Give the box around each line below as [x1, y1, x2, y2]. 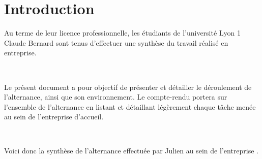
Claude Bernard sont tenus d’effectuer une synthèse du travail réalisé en [4, 37, 228, 48]
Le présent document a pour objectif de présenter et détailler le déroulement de [4, 81, 252, 92]
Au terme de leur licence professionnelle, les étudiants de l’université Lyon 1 [4, 27, 241, 38]
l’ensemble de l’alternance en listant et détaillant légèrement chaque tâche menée [4, 101, 256, 112]
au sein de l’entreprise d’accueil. [4, 111, 104, 122]
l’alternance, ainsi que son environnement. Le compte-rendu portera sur [4, 91, 227, 102]
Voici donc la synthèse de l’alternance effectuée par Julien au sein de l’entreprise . [4, 145, 258, 156]
